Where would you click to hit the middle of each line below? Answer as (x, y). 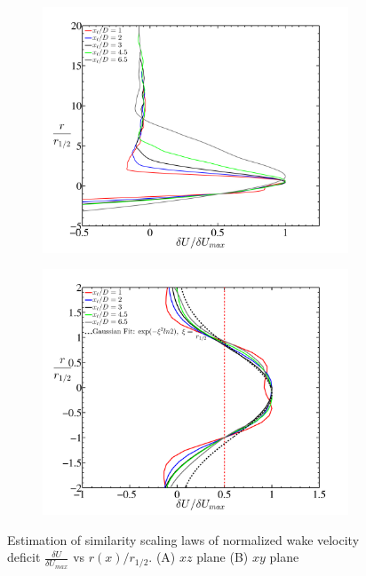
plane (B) (223, 557)
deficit (24, 557)
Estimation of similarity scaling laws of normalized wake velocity (183, 539)
